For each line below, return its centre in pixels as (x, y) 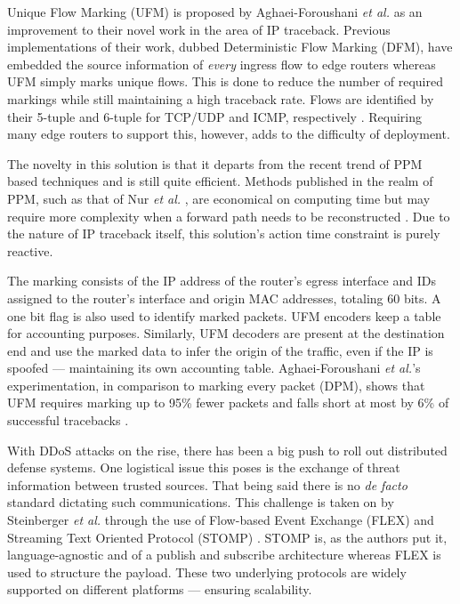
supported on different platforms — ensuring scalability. (160, 589)
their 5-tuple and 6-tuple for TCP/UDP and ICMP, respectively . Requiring (214, 116)
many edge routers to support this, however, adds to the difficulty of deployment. (229, 134)
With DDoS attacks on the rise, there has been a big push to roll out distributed (227, 450)
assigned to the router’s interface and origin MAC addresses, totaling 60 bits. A (224, 298)
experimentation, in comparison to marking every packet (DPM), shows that (216, 385)
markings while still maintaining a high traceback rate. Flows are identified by (221, 98)
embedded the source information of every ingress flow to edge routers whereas (222, 64)
